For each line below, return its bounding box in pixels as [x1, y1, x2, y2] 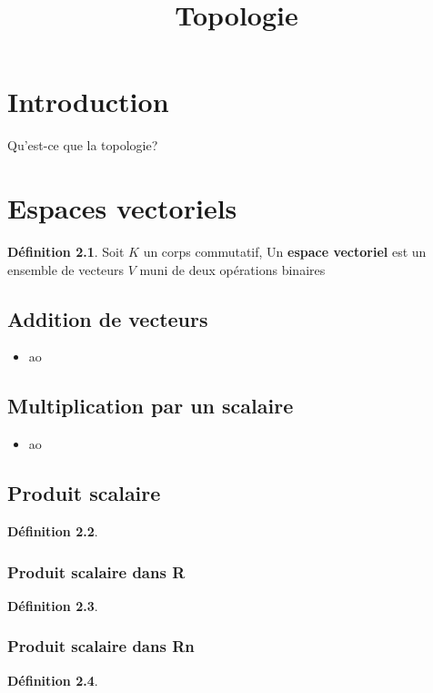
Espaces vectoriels [7, 189, 237, 227]
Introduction [7, 83, 169, 120]
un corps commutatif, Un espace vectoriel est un [143, 242, 427, 261]
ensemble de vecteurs [7, 260, 125, 279]
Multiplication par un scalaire [7, 392, 294, 420]
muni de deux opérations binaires [139, 260, 326, 279]
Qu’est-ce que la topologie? [7, 136, 158, 155]
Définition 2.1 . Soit [7, 242, 125, 261]
